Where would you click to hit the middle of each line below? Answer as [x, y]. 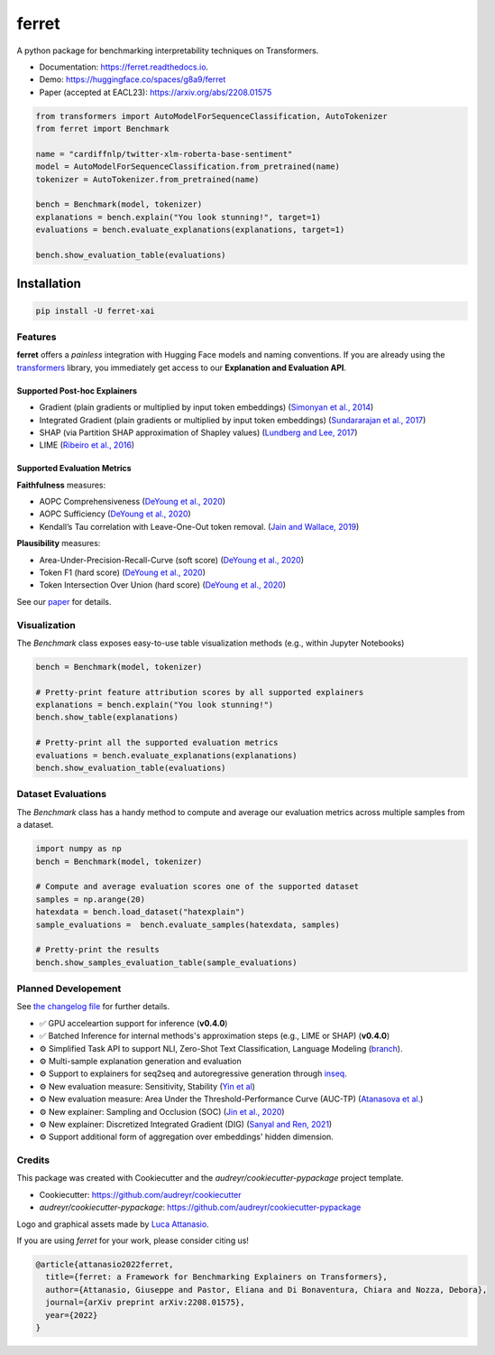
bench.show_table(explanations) [107, 717]
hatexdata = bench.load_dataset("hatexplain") [140, 912]
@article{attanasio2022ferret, [105, 1264]
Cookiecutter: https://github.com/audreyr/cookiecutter [141, 1194]
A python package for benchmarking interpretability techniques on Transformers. [168, 51]
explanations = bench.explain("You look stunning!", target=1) [179, 217]
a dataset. [35, 825]
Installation [49, 284]
